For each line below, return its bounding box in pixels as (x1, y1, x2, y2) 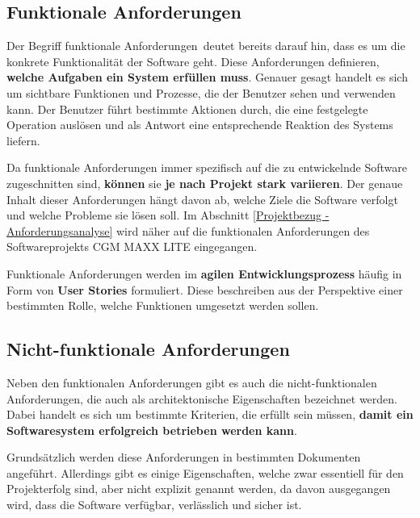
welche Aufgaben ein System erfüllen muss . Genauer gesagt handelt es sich (6, 69, 408, 86)
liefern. (6, 132, 40, 148)
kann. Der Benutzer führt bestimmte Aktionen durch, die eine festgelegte (6, 100, 368, 117)
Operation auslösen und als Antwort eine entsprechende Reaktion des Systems (6, 116, 393, 133)
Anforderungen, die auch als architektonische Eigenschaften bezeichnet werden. (6, 390, 397, 407)
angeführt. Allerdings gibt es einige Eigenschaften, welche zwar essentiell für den (6, 464, 404, 481)
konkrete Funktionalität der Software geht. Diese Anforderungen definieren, (6, 52, 380, 69)
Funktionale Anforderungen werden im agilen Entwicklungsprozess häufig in (6, 265, 402, 282)
